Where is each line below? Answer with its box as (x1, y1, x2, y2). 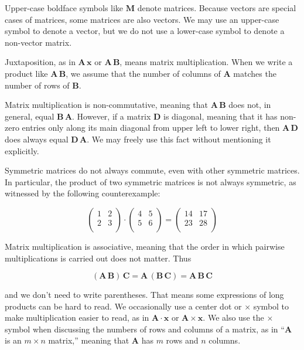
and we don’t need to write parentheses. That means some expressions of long (5, 288, 284, 301)
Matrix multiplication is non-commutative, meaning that (5, 98, 209, 111)
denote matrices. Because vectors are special (137, 2, 296, 13)
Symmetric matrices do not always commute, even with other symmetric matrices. (5, 164, 300, 176)
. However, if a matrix (72, 110, 151, 122)
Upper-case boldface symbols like (5, 2, 124, 13)
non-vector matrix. (5, 36, 72, 48)
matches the (233, 67, 276, 79)
